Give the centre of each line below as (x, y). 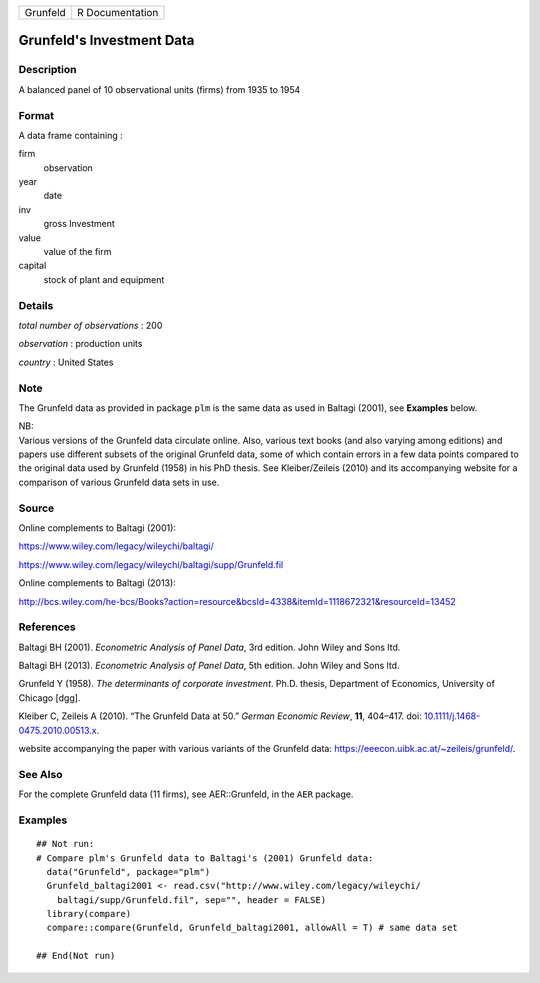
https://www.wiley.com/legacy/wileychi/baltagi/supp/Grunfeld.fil (151, 564)
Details (36, 305)
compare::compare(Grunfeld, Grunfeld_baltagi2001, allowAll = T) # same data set (252, 928)
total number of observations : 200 (90, 325)
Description (47, 70)
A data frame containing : (71, 135)
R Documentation (117, 12)
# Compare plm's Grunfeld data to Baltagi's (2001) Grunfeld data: (205, 858)
